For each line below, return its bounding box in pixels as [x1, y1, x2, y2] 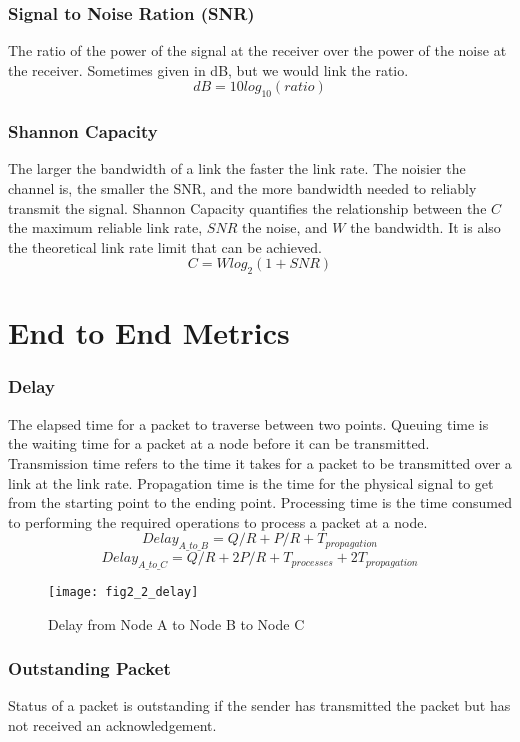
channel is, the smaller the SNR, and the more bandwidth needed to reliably [8, 178, 477, 199]
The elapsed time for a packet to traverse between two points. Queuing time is [8, 413, 489, 434]
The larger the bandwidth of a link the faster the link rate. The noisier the [8, 158, 466, 179]
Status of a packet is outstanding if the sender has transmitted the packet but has [8, 695, 511, 716]
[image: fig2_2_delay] [48, 584, 199, 599]
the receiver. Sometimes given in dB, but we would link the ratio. [8, 59, 409, 80]
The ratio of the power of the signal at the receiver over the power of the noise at [8, 40, 507, 61]
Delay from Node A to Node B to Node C [48, 613, 305, 634]
